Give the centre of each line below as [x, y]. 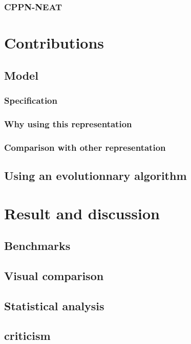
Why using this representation [68, 123]
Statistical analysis [54, 305]
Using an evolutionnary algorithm [95, 175]
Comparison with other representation [85, 147]
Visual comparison [54, 275]
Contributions [54, 43]
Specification [31, 100]
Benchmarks [37, 246]
